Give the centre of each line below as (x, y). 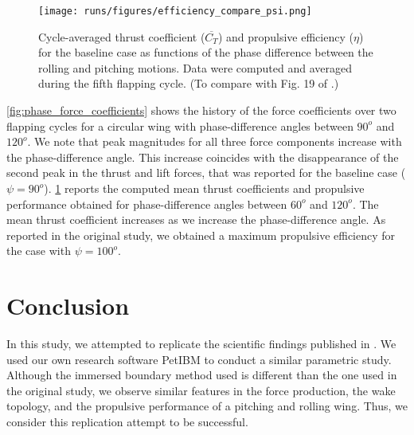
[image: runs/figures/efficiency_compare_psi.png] (175, 11)
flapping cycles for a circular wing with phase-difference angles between (180, 125)
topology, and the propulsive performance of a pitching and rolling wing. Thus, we (207, 406)
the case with (39, 251)
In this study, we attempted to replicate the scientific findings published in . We (201, 344)
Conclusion (68, 306)
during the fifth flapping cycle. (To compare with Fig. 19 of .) (189, 83)
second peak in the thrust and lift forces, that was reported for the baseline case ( (206, 172)
